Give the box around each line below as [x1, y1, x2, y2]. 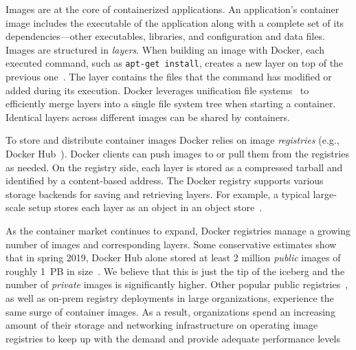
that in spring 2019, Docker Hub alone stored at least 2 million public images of [5, 250, 341, 265]
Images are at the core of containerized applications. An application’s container [5, 2, 340, 16]
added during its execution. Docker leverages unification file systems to [5, 83, 309, 97]
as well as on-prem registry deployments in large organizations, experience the [5, 290, 334, 305]
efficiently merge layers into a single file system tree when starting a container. [5, 96, 336, 111]
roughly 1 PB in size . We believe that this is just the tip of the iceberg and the [5, 263, 345, 278]
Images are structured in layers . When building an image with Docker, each [5, 42, 324, 56]
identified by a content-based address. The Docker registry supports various [5, 173, 324, 188]
